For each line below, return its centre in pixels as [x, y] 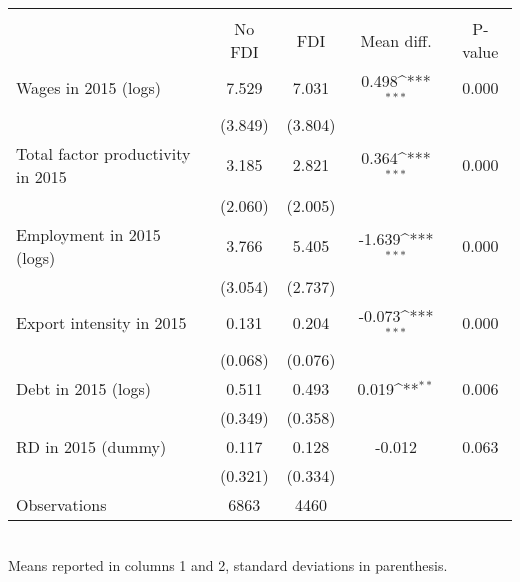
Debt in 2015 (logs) [83, 388]
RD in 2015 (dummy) [91, 446]
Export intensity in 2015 [101, 323]
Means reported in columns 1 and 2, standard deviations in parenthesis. [228, 565]
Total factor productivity [103, 153]
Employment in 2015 [88, 234]
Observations [61, 504]
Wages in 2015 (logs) [89, 88]
